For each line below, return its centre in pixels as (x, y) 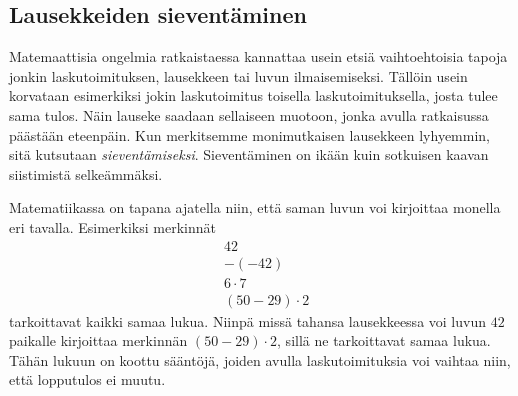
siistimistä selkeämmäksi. (86, 173)
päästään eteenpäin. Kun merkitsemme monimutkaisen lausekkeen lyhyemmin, (249, 134)
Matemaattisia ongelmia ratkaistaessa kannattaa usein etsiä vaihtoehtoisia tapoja (258, 56)
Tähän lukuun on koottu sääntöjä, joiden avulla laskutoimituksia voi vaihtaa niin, (260, 359)
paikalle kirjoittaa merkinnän (98, 340)
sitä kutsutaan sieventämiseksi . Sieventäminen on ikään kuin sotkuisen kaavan (249, 154)
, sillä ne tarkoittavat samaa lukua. (384, 340)
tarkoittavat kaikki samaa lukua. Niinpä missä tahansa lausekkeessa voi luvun (247, 320)
